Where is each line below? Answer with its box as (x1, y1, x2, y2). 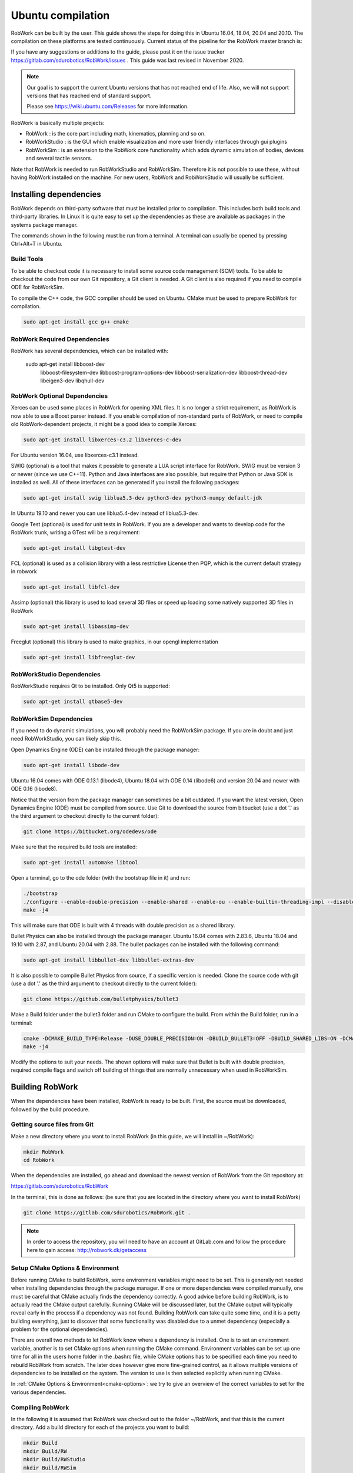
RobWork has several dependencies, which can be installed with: (11, 347, 169, 354)
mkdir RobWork (23, 1148, 64, 1155)
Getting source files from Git (11, 1120, 94, 1128)
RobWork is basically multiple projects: (11, 119, 105, 126)
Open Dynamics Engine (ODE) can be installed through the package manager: (11, 746, 200, 753)
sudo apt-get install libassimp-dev (23, 623, 129, 630)
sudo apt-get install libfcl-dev (23, 584, 120, 590)
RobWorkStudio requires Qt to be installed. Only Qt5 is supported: (11, 682, 170, 689)
